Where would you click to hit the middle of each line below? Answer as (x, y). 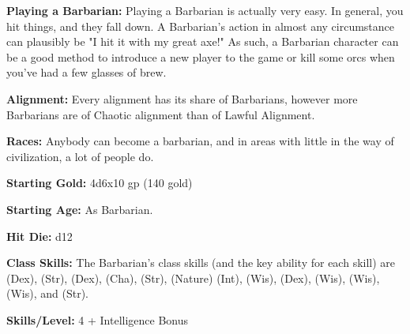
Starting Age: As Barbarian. (80, 209)
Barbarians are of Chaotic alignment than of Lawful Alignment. (161, 114)
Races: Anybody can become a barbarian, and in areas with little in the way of (200, 141)
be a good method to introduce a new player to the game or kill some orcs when (201, 56)
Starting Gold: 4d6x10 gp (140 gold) (100, 183)
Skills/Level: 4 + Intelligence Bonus (98, 319)
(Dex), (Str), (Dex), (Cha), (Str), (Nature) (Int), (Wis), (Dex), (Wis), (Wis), (193, 278)
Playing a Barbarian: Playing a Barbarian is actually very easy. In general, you (205, 10)
